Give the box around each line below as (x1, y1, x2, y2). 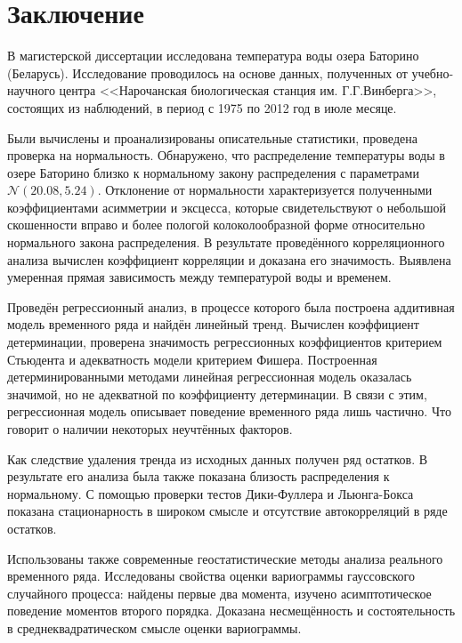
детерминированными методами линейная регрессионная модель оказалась (7, 367, 412, 386)
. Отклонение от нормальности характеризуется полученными (97, 181, 433, 199)
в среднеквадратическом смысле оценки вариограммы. (7, 618, 302, 637)
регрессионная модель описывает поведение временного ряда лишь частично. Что (7, 402, 451, 421)
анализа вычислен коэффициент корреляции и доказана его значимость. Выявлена (7, 250, 451, 269)
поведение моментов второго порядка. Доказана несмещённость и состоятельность (7, 601, 456, 620)
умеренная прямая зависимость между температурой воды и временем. (7, 268, 392, 286)
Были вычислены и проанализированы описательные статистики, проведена (7, 128, 417, 147)
